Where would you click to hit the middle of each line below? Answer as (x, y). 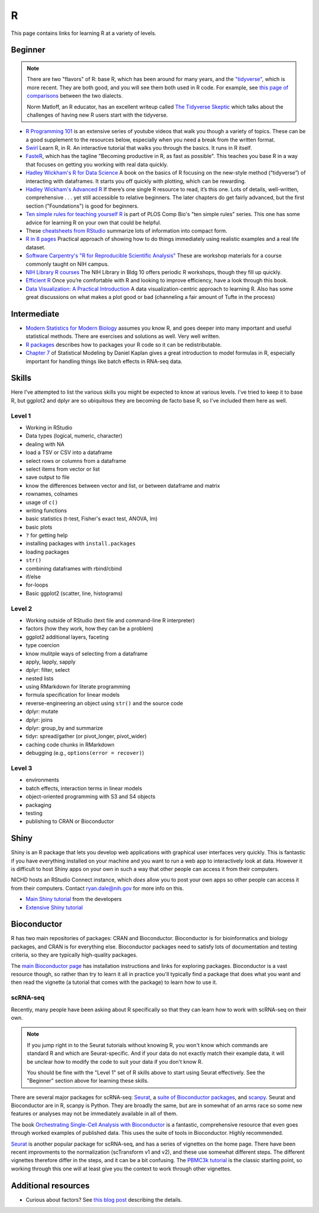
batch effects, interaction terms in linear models (84, 788)
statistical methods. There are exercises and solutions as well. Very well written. (123, 336)
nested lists (40, 678)
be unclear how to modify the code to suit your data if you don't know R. (115, 1061)
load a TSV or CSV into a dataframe (69, 452)
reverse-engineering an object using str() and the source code (104, 703)
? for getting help (47, 535)
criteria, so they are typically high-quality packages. (74, 955)
